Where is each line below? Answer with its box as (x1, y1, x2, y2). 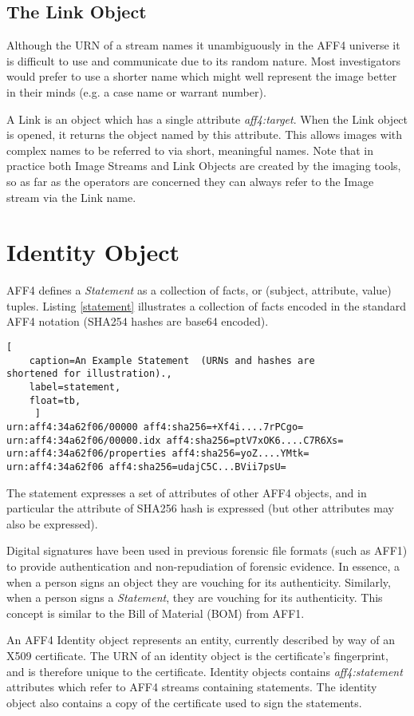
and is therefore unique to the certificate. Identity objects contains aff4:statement (6, 663, 403, 679)
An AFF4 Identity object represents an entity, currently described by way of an (6, 631, 395, 648)
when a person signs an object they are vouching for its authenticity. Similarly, (6, 573, 391, 590)
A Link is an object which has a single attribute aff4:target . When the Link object (6, 110, 408, 127)
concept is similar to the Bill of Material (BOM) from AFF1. (6, 604, 305, 621)
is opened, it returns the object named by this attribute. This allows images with (6, 126, 403, 143)
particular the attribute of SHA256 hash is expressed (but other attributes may (6, 500, 394, 516)
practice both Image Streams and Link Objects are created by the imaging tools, (6, 157, 401, 174)
